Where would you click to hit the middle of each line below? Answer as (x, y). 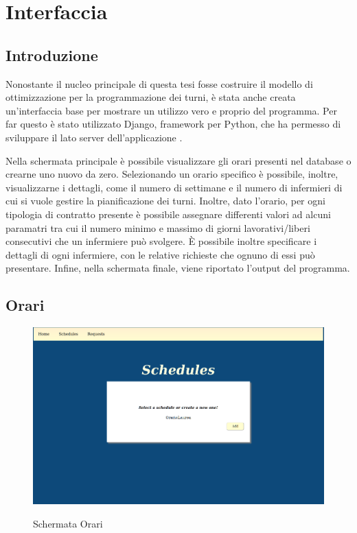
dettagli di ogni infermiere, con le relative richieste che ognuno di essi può (160, 254)
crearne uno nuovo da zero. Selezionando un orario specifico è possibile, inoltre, (172, 174)
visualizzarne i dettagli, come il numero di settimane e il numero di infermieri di (174, 187)
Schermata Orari (68, 523)
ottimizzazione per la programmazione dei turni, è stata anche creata (151, 97)
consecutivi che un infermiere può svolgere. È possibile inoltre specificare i (161, 241)
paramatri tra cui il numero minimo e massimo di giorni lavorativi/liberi (158, 227)
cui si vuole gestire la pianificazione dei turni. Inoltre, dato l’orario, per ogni (165, 201)
